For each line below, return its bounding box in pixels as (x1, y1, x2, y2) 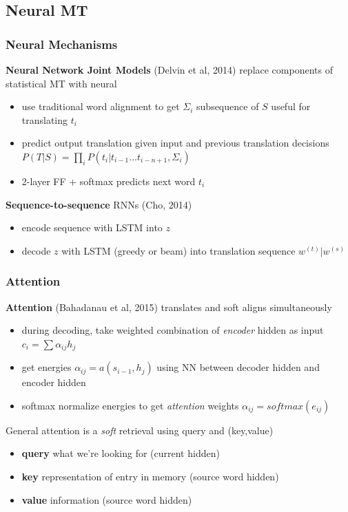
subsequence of (196, 99, 259, 114)
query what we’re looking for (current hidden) (21, 446, 220, 460)
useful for (271, 99, 311, 114)
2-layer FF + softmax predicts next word (21, 173, 196, 188)
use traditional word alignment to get (21, 99, 180, 114)
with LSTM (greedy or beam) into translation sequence (61, 243, 296, 257)
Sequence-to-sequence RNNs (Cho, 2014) (6, 197, 192, 211)
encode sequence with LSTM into (21, 220, 163, 235)
